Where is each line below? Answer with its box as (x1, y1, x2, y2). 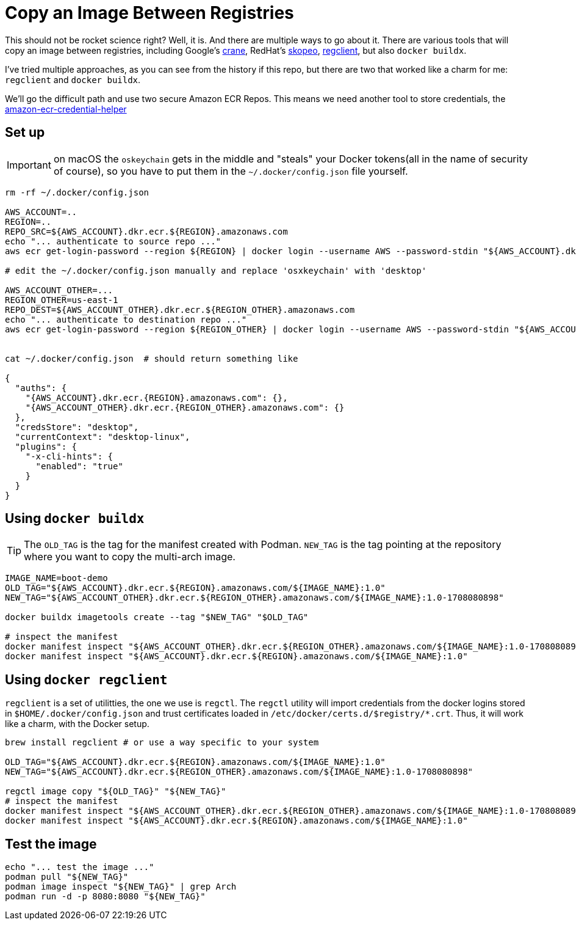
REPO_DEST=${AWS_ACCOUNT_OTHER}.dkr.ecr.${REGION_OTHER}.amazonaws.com (5, 304, 355, 315)
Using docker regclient (5, 671, 168, 687)
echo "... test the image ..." (5, 862, 154, 872)
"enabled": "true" (35, 461, 123, 471)
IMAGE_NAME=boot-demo (5, 573, 108, 583)
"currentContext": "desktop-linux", (15, 431, 190, 442)
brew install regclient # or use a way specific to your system (5, 737, 319, 748)
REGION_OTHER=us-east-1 (5, 294, 118, 305)
